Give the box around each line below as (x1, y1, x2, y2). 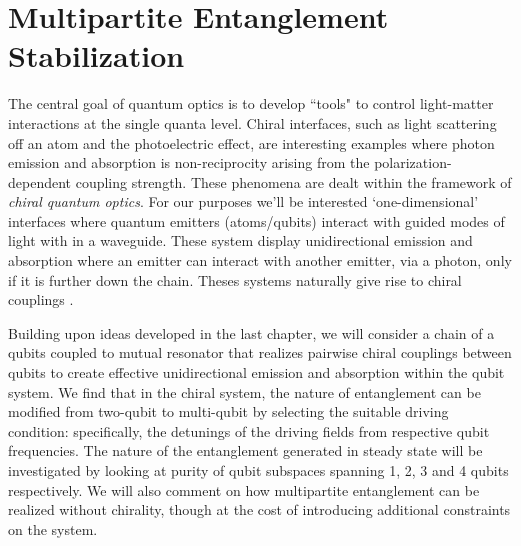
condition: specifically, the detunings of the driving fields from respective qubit (8, 420, 490, 441)
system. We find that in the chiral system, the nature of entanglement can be (8, 381, 481, 402)
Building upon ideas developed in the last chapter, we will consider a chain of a (8, 322, 495, 343)
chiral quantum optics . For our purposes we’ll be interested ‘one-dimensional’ (8, 191, 479, 212)
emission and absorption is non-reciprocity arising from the (8, 152, 370, 173)
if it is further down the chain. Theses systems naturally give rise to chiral (8, 269, 462, 290)
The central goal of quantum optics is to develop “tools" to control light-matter (8, 93, 494, 114)
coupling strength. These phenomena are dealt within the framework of (75, 171, 512, 192)
